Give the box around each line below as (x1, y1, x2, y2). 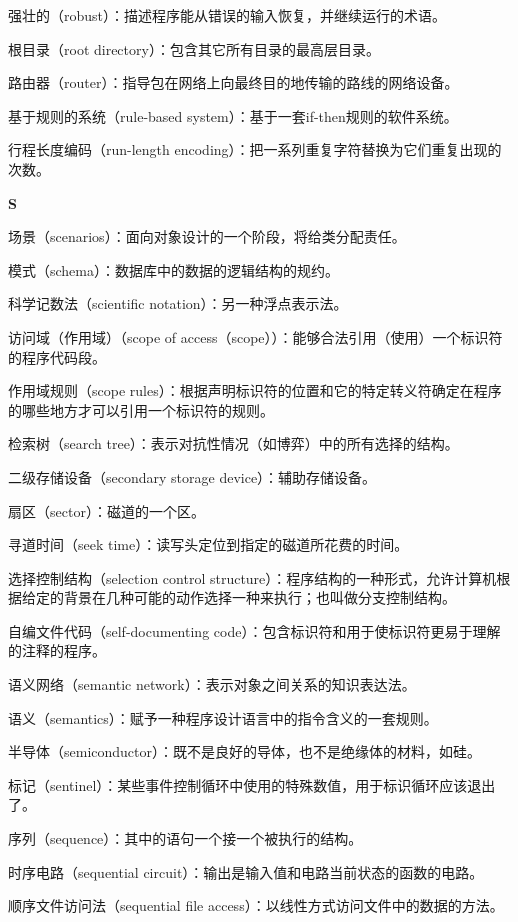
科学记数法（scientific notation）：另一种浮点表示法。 (8, 293, 348, 314)
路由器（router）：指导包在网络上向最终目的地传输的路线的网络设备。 (8, 72, 459, 93)
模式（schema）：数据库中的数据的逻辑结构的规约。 (8, 259, 340, 280)
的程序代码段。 (8, 346, 106, 367)
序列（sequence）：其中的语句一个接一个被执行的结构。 (8, 828, 363, 849)
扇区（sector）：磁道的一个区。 (8, 500, 205, 521)
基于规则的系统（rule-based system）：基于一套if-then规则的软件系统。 (8, 105, 458, 126)
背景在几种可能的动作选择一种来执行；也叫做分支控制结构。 (63, 587, 456, 608)
